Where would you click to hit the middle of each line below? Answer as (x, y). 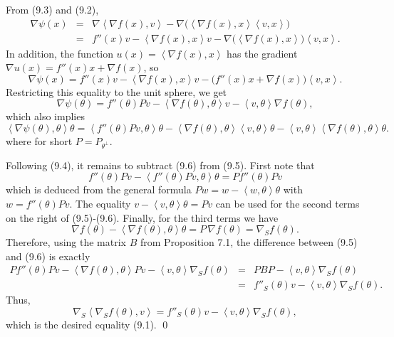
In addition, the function (59, 53)
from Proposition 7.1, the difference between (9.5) (249, 242)
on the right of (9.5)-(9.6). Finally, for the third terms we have (142, 217)
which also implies (45, 116)
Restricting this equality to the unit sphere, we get (116, 91)
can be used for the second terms (287, 203)
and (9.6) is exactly (48, 256)
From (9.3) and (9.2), (52, 9)
